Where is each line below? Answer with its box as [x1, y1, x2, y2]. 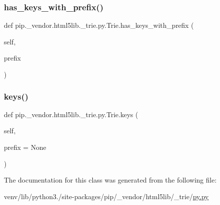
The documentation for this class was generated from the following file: [4, 175, 217, 185]
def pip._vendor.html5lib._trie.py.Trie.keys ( [4, 109, 138, 119]
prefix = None [4, 142, 46, 152]
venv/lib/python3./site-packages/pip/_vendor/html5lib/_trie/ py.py [4, 191, 209, 201]
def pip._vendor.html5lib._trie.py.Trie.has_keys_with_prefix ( [4, 20, 194, 30]
